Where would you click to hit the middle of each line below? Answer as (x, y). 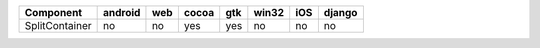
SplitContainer (58, 25)
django (340, 12)
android (121, 12)
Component (53, 12)
